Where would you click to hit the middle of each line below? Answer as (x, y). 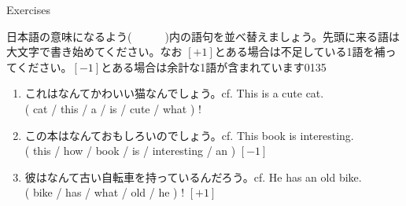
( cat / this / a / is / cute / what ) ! (113, 108)
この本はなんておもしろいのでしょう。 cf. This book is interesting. (189, 135)
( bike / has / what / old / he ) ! (105, 192)
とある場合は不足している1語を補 (300, 51)
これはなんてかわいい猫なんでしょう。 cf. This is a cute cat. (174, 93)
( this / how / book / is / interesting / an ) (130, 151)
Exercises (28, 9)
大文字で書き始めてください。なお (94, 51)
